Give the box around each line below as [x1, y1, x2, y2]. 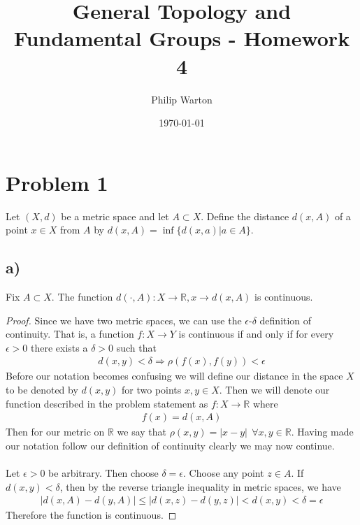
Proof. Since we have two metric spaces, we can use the [6, 312, 242, 327]
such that [116, 340, 157, 354]
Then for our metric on [6, 424, 105, 439]
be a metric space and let [61, 208, 169, 223]
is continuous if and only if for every [178, 326, 334, 341]
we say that [117, 424, 167, 439]
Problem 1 [6, 168, 108, 196]
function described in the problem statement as [6, 396, 208, 410]
